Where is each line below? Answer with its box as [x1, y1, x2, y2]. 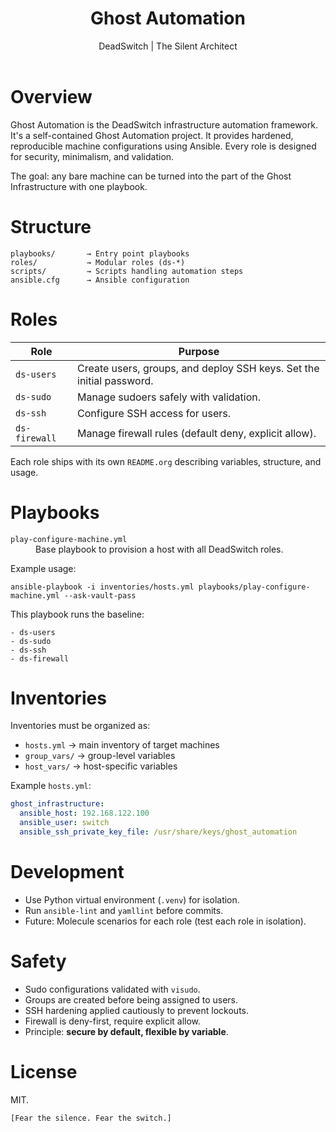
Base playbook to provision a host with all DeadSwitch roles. [35, 543, 284, 555]
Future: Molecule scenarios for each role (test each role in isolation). [24, 915, 307, 927]
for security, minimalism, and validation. [10, 150, 175, 162]
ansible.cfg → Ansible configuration [10, 275, 190, 285]
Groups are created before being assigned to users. [24, 993, 238, 1006]
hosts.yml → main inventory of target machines [24, 739, 220, 751]
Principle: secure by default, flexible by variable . [24, 1025, 229, 1037]
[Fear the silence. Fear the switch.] [10, 1113, 172, 1123]
